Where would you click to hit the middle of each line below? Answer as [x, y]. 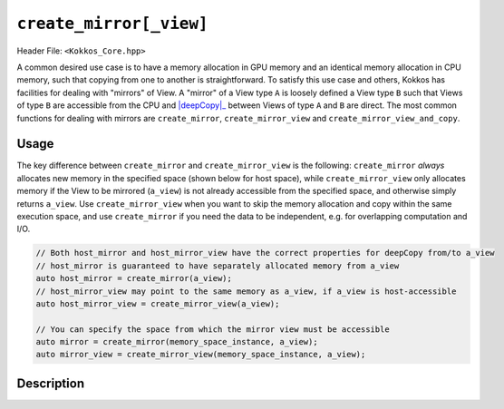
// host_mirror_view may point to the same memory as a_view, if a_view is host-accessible [246, 291]
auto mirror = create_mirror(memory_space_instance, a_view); [177, 342]
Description [51, 383]
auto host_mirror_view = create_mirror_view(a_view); [158, 303]
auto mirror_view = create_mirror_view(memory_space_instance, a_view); [201, 355]
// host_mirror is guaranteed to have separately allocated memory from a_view [218, 266]
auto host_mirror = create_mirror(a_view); [134, 278]
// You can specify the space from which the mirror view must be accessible [213, 329]
